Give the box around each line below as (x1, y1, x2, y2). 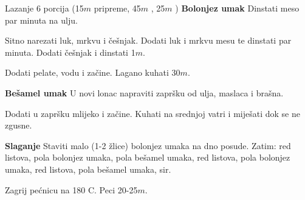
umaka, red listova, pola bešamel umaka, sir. (5, 162, 171, 175)
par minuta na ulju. (5, 13, 78, 26)
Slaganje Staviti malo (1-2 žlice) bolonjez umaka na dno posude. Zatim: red (5, 139, 291, 152)
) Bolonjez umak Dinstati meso (175, 2, 300, 14)
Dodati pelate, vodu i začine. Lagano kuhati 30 (5, 66, 180, 79)
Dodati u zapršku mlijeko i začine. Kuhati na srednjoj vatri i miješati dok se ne (5, 107, 300, 119)
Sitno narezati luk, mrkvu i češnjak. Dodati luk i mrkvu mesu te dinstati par (5, 34, 292, 47)
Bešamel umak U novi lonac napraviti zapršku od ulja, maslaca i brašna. (5, 86, 284, 99)
